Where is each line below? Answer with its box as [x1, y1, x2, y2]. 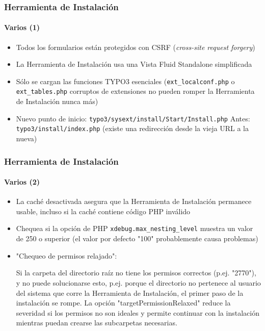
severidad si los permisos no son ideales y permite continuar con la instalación [16, 307, 259, 318]
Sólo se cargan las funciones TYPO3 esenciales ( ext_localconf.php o [16, 75, 235, 86]
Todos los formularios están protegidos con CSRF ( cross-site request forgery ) [16, 41, 255, 52]
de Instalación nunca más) [16, 96, 98, 107]
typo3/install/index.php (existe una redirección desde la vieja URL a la [16, 123, 249, 134]
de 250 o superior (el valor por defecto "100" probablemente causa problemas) [16, 233, 258, 244]
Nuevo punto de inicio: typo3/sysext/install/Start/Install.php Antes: [16, 113, 250, 123]
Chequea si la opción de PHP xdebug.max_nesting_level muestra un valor [16, 223, 253, 234]
